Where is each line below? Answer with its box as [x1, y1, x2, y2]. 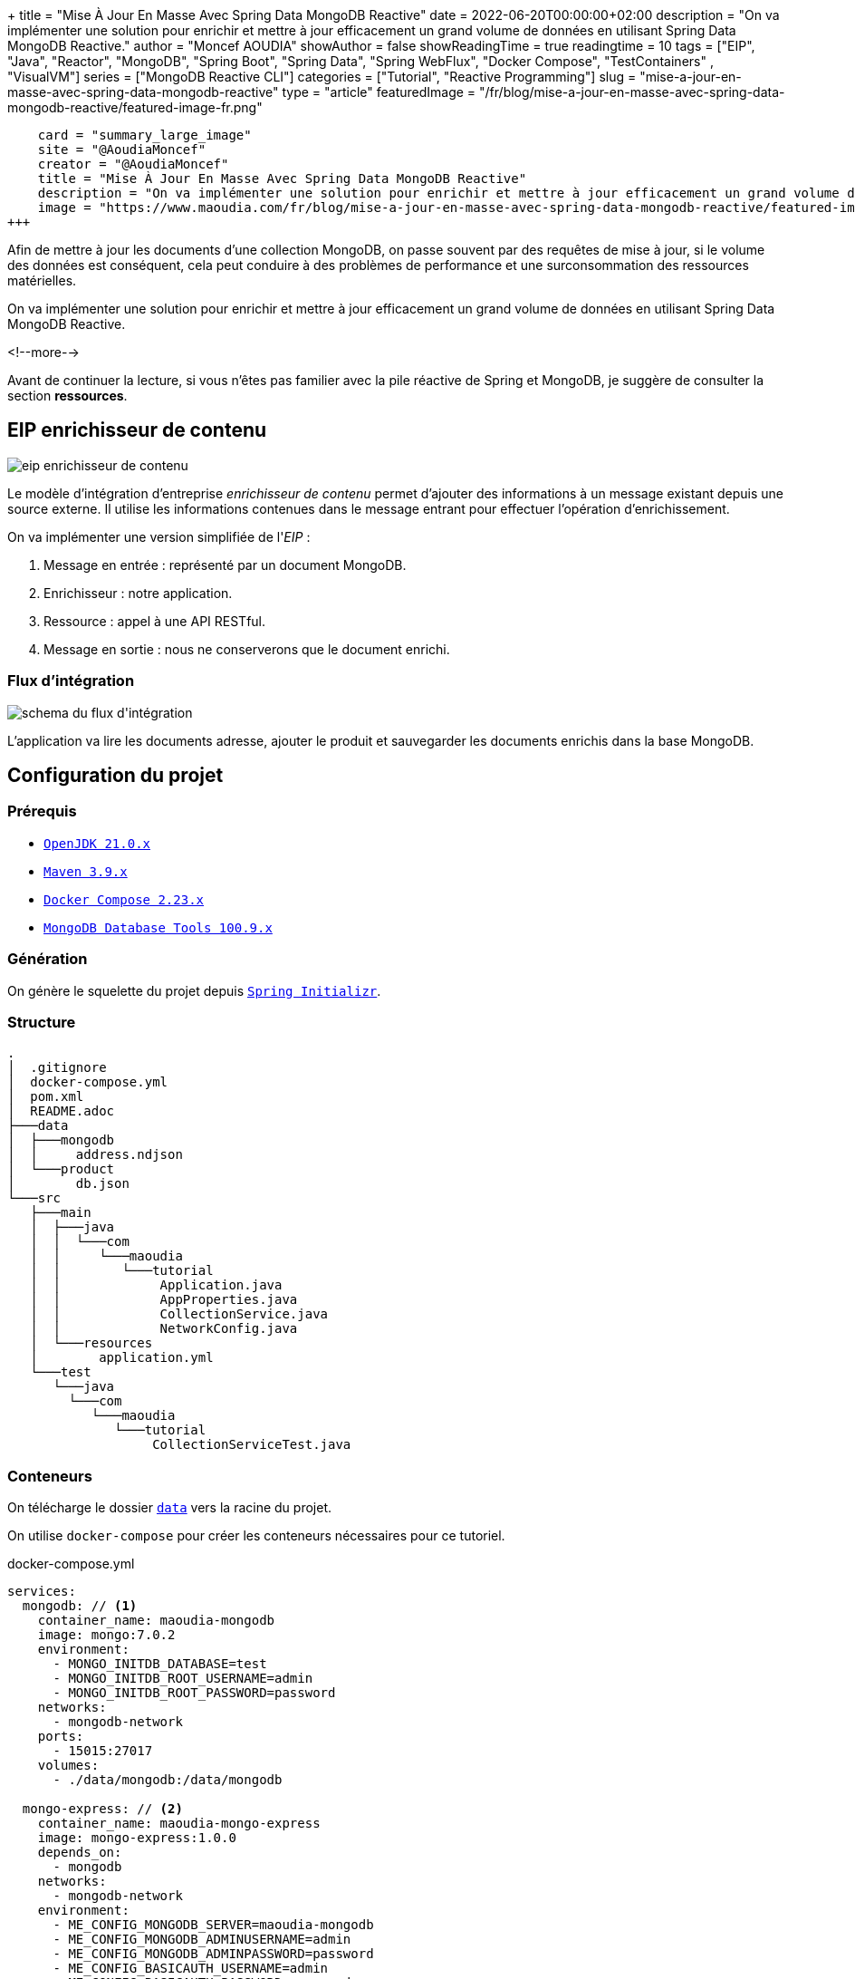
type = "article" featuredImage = [282, 84, 476, 100]
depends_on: [37, 1845, 122, 1860]
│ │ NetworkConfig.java [30, 1321, 298, 1337]
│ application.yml [30, 1350, 214, 1366]
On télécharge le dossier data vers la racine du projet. [7, 1500, 331, 1516]
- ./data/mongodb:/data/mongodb [53, 1772, 283, 1788]
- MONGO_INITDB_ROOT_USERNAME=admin [53, 1671, 313, 1686]
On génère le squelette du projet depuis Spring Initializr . [7, 982, 381, 999]
